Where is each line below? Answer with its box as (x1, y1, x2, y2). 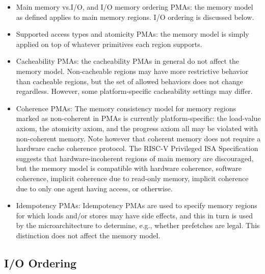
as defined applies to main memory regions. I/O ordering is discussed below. (16, 11, 254, 22)
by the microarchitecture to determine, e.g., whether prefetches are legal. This (16, 220, 260, 231)
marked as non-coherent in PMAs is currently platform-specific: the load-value (16, 113, 261, 123)
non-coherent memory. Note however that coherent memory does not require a (16, 133, 261, 143)
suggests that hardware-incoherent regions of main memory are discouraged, (16, 153, 254, 163)
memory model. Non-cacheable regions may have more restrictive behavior (16, 65, 249, 76)
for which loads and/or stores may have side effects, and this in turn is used (16, 210, 253, 220)
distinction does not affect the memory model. (16, 230, 161, 240)
